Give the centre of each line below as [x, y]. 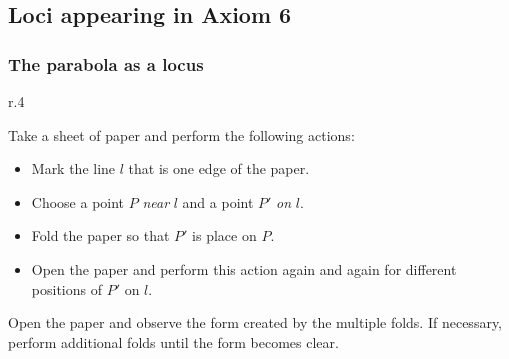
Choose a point [78, 201]
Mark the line [73, 168]
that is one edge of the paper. [219, 168]
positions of [66, 288]
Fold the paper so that [100, 235]
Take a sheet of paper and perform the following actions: [181, 134]
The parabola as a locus [106, 63]
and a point [218, 201]
